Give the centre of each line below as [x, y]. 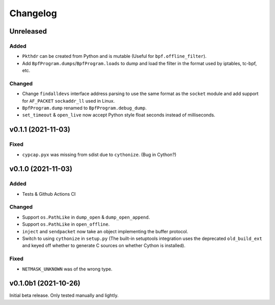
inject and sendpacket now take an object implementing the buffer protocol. [105, 231]
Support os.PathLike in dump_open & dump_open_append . [86, 217]
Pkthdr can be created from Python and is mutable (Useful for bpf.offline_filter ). [114, 56]
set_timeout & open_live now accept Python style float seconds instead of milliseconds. [119, 115]
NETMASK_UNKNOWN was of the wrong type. [67, 269]
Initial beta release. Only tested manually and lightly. [64, 295]
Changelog [33, 13]
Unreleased [28, 31]
